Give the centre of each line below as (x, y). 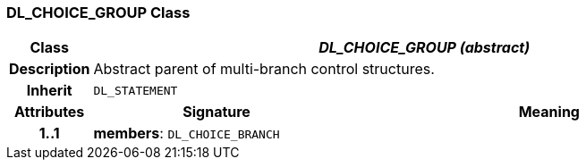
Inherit (49, 91)
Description (50, 69)
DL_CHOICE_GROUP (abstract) (425, 48)
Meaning (549, 112)
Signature (217, 112)
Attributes (50, 112)
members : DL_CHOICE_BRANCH (187, 134)
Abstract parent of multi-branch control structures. (264, 69)
